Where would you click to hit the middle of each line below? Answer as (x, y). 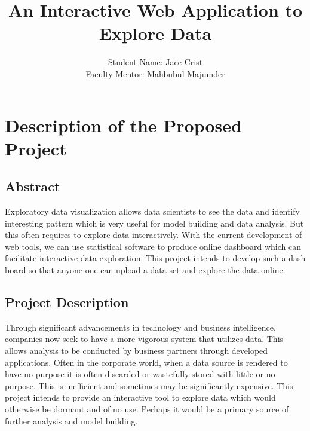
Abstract (33, 186)
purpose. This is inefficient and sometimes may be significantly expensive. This (149, 385)
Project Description (67, 302)
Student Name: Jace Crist (155, 62)
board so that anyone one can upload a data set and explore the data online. (145, 270)
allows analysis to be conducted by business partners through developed (136, 351)
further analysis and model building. (71, 421)
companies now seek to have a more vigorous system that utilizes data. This (144, 339)
